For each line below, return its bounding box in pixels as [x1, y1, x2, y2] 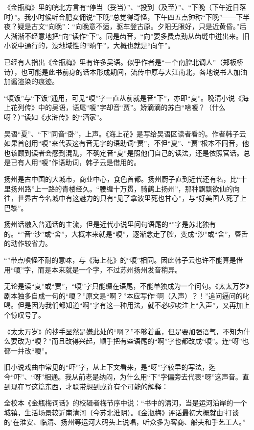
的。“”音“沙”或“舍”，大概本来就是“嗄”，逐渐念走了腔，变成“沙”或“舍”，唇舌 [4, 228, 249, 239]
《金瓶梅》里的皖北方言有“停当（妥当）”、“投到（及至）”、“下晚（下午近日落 [4, 2, 247, 12]
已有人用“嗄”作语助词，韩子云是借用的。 [10, 157, 141, 167]
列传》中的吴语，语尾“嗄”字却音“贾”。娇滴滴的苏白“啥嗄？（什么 [17, 102, 226, 112]
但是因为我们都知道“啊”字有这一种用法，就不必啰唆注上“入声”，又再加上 [17, 300, 250, 310]
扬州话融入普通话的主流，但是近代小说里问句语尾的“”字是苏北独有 [4, 219, 216, 229]
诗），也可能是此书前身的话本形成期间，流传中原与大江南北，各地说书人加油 [4, 66, 247, 77]
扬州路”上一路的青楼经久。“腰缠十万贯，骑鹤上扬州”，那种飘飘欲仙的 [10, 183, 233, 193]
